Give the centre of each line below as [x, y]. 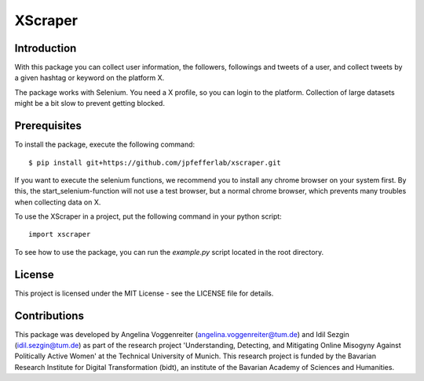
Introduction [46, 48]
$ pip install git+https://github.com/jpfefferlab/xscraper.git [155, 162]
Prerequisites [48, 126]
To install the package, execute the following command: [105, 144]
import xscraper [60, 234]
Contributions [49, 316]
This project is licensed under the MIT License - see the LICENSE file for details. [144, 293]
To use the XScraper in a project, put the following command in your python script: [148, 216]
